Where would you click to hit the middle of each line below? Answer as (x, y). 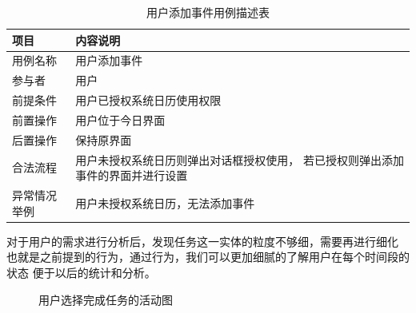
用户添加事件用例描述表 (208, 12)
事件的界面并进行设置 (132, 175)
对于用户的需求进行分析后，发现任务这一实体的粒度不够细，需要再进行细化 (202, 241)
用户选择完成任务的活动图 (106, 299)
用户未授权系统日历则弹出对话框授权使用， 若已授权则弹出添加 (240, 159)
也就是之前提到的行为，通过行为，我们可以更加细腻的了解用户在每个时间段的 (208, 257)
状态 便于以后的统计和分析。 (81, 272)
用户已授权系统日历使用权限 (148, 100)
